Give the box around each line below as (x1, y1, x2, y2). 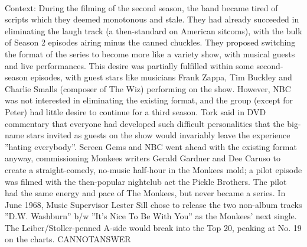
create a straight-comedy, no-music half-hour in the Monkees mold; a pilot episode (5, 163, 302, 175)
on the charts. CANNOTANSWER (5, 233, 131, 245)
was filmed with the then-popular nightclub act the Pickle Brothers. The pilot (5, 175, 287, 187)
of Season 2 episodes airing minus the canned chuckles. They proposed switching (5, 36, 296, 48)
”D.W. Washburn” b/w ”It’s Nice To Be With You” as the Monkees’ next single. (5, 210, 297, 222)
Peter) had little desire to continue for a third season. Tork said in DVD (5, 105, 266, 118)
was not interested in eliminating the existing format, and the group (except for (5, 94, 293, 106)
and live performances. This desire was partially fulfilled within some (5, 59, 254, 71)
